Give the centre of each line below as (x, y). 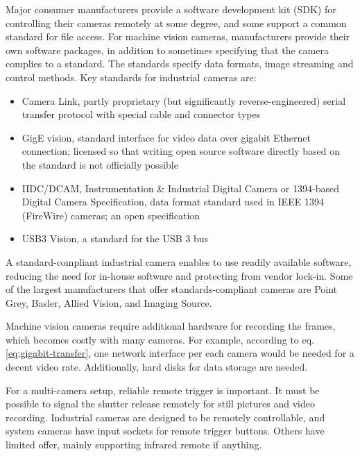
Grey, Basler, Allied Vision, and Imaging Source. (109, 302)
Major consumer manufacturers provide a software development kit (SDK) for (171, 9)
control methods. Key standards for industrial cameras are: (131, 77)
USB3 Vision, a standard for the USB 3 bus (115, 238)
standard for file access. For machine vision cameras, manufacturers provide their (178, 36)
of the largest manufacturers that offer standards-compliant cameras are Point (172, 289)
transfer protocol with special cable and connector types (141, 114)
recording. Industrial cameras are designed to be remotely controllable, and (165, 417)
